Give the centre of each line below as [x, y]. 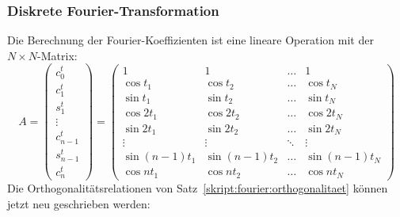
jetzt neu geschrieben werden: [79, 204]
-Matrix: [57, 55]
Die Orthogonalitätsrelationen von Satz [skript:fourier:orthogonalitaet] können [198, 188]
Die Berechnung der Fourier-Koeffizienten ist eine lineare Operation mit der [190, 40]
